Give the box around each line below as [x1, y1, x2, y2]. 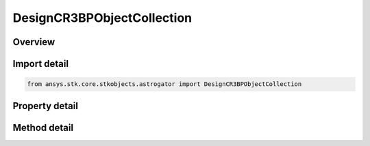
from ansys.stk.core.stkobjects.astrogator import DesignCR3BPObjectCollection [27, 81, 302, 88]
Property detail [12, 100, 79, 112]
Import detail [12, 58, 69, 70]
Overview [12, 36, 56, 48]
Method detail [12, 121, 74, 133]
